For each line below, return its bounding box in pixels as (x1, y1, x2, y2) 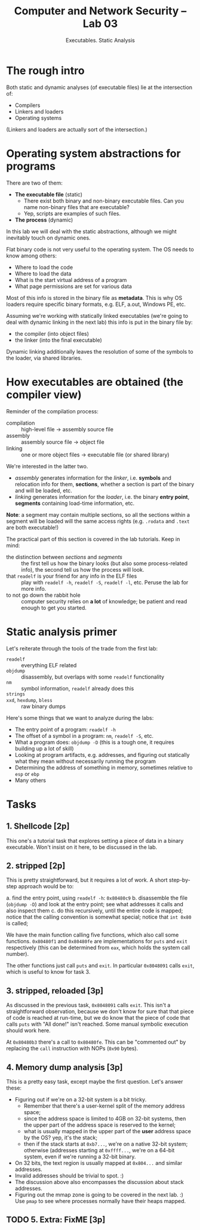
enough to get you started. (21, 604, 87, 611)
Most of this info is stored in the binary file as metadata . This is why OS (6, 294, 183, 301)
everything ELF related (21, 661, 77, 668)
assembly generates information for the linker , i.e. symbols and (14, 474, 171, 481)
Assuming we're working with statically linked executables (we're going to (6, 312, 189, 319)
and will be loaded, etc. (14, 487, 73, 494)
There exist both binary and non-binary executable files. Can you (23, 197, 184, 204)
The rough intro (6, 64, 85, 77)
